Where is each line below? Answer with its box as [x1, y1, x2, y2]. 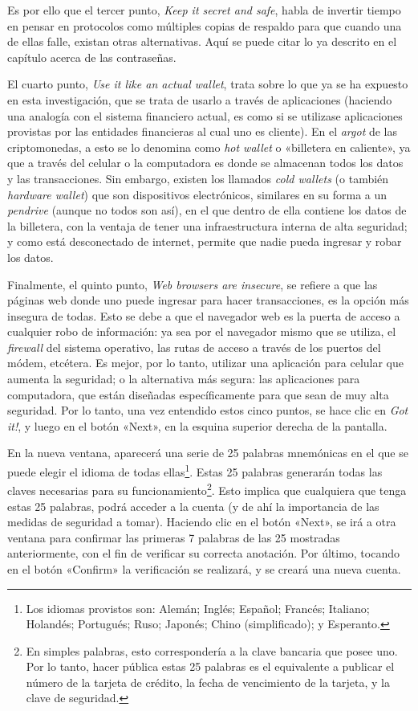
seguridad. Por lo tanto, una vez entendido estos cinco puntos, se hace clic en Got [7, 402, 408, 419]
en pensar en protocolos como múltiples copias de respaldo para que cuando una [7, 17, 402, 34]
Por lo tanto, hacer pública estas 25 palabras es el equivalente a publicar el [26, 658, 395, 675]
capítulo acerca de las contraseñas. [7, 48, 177, 65]
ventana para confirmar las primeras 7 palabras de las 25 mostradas [7, 529, 340, 546]
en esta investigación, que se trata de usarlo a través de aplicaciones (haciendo [7, 91, 392, 108]
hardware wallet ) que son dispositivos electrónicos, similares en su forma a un [7, 186, 388, 202]
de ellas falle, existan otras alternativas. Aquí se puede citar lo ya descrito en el [7, 33, 397, 50]
